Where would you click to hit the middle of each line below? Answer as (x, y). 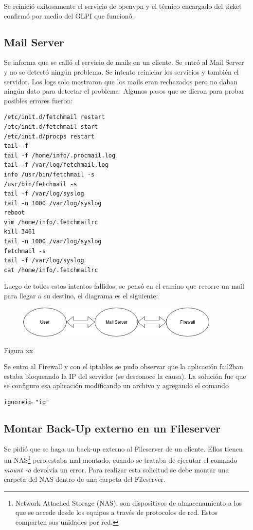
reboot (14, 213)
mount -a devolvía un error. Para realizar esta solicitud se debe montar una (117, 469)
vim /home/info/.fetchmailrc (51, 222)
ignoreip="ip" (27, 402)
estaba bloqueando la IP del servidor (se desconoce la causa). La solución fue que (125, 376)
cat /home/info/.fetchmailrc (51, 270)
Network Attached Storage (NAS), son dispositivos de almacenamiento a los (128, 502)
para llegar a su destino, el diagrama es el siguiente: (81, 296)
